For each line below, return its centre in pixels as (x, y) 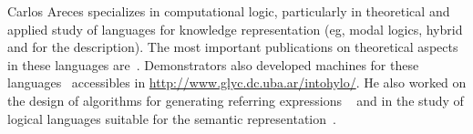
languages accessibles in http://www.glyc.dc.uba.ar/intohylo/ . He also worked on (237, 82)
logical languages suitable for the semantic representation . (172, 118)
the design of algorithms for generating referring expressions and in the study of (236, 100)
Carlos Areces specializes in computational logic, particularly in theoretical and (229, 11)
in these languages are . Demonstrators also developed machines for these (213, 64)
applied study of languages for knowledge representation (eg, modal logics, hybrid (235, 29)
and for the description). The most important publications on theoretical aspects (233, 47)
